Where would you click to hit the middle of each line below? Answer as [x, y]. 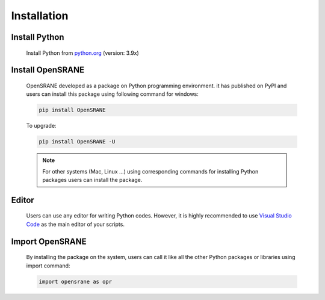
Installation [40, 16]
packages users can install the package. [92, 180]
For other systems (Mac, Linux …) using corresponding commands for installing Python [150, 171]
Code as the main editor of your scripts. [75, 224]
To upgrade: [41, 126]
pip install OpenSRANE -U [77, 142]
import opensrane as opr [76, 281]
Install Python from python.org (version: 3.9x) [83, 53]
